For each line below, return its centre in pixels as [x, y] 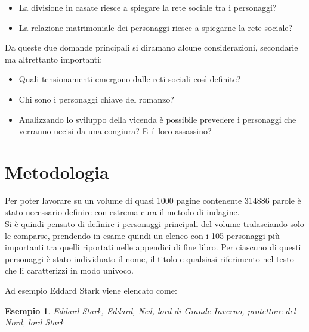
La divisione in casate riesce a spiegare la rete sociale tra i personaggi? [148, 7]
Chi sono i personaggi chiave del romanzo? [96, 99]
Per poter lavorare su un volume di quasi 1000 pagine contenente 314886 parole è [153, 200]
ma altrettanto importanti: [54, 59]
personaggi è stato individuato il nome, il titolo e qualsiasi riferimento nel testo [149, 258]
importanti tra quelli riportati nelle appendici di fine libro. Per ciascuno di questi [153, 247]
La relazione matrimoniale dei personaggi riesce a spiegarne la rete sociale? [156, 27]
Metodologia [57, 171]
